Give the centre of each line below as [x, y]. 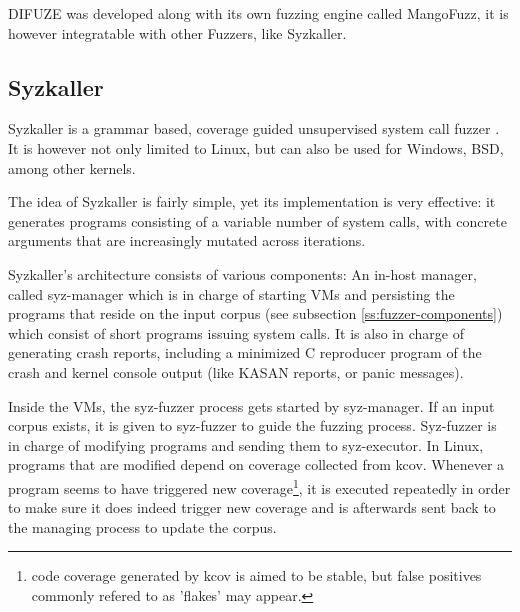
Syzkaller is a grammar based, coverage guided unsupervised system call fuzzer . [254, 128]
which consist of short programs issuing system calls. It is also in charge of [236, 332]
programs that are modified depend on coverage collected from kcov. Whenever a [256, 464]
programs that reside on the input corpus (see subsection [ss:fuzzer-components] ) [255, 313]
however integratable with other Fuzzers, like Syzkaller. [177, 32]
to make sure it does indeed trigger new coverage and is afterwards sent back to [252, 507]
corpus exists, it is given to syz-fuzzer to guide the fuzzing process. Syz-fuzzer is [252, 425]
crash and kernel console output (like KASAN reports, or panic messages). [236, 371]
